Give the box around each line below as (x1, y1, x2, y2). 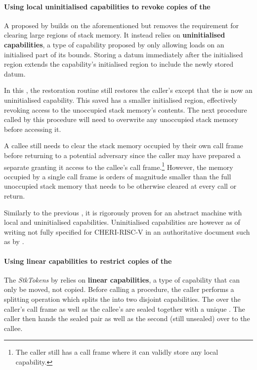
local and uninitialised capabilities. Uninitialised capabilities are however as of (4, 217, 240, 227)
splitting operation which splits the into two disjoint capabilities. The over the (4, 293, 241, 304)
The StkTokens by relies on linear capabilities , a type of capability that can (4, 274, 240, 285)
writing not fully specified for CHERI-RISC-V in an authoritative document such (4, 226, 250, 237)
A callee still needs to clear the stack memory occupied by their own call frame (4, 140, 243, 151)
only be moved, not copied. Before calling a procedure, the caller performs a (4, 284, 234, 294)
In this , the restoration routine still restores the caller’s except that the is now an (4, 85, 253, 95)
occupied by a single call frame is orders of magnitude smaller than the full (4, 171, 231, 181)
